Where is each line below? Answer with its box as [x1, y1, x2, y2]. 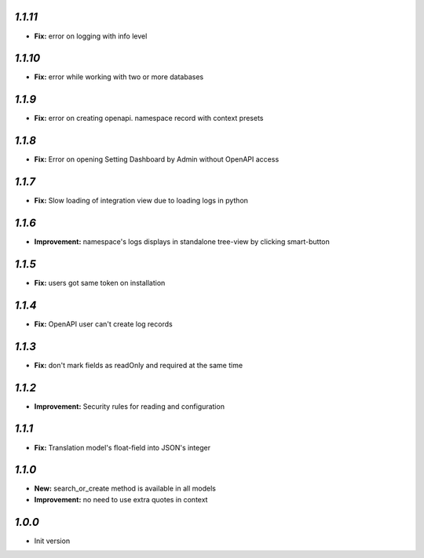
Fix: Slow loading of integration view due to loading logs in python [34, 196, 249, 206]
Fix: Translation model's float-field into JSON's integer [34, 443, 211, 452]
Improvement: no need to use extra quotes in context [34, 494, 208, 504]
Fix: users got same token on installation [34, 278, 166, 287]
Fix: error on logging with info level [34, 31, 148, 41]
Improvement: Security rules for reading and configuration [34, 401, 225, 411]
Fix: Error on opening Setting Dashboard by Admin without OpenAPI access [34, 155, 280, 164]
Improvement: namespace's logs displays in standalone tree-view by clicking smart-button [34, 237, 330, 246]
